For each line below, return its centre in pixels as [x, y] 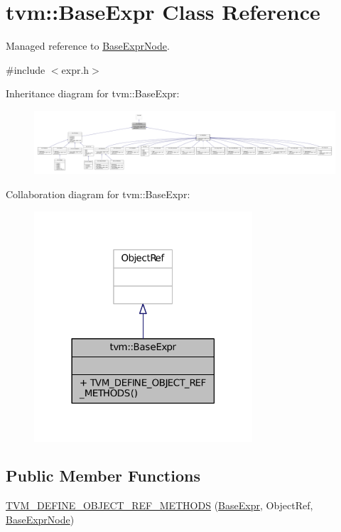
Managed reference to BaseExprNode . [88, 46]
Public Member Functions [103, 476]
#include [26, 69]
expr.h [75, 69]
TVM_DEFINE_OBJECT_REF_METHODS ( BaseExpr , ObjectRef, [159, 505]
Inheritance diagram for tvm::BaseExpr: [93, 93]
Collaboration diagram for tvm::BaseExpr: [98, 194]
